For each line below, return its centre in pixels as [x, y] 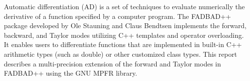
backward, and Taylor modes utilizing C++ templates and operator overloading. [124, 35]
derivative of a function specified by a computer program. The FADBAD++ [117, 16]
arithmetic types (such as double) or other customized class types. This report [121, 54]
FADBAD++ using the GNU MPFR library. [71, 73]
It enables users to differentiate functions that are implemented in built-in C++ [123, 44]
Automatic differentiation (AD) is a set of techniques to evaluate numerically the [125, 6]
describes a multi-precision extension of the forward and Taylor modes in [113, 63]
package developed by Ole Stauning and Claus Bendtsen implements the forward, [125, 25]
